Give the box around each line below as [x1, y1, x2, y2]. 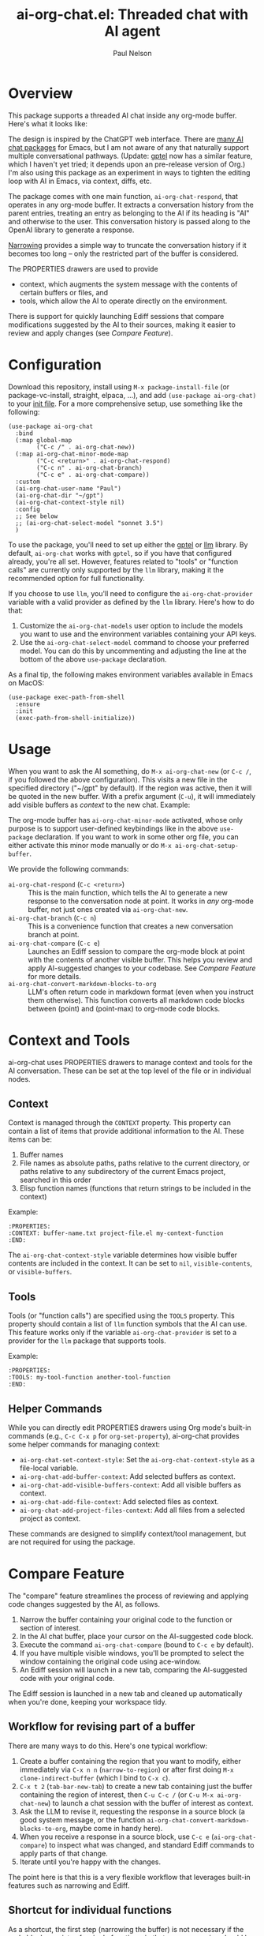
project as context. [19, 1514, 81, 1523]
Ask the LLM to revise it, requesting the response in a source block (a [19, 1807, 246, 1816]
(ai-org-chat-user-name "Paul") [15, 484, 122, 493]
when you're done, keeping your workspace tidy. [8, 1697, 167, 1706]
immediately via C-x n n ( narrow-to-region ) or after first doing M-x [19, 1765, 234, 1774]
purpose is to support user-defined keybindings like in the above [8, 824, 218, 833]
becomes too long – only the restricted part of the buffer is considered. [8, 249, 239, 258]
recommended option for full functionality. [8, 573, 146, 583]
